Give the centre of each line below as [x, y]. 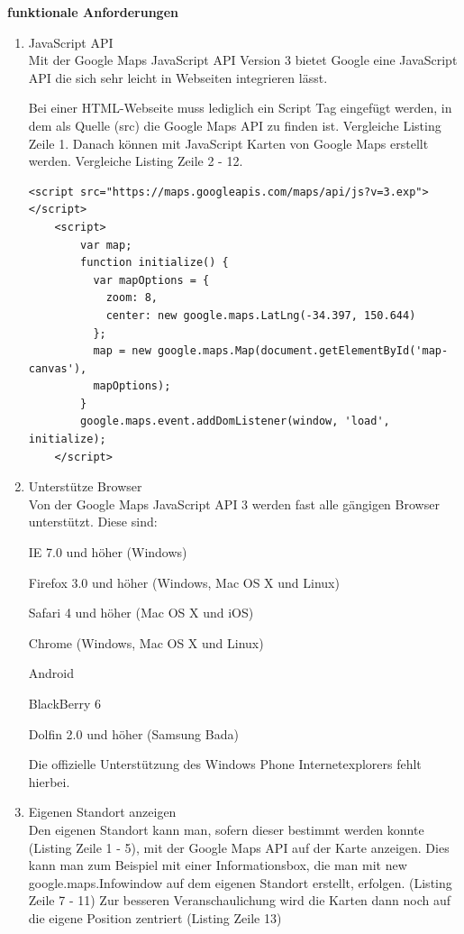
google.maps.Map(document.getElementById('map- [303, 351]
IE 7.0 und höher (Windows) [108, 552]
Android [51, 673]
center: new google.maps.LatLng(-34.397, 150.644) [261, 315]
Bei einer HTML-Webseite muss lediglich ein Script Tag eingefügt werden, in [240, 108]
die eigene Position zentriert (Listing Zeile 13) [155, 917]
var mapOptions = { [151, 280]
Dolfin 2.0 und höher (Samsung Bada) [133, 733]
